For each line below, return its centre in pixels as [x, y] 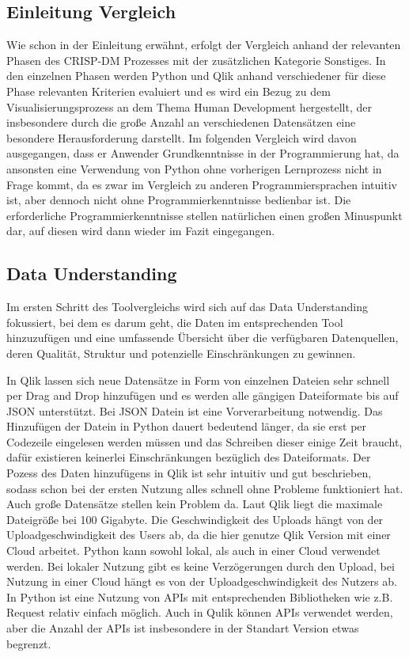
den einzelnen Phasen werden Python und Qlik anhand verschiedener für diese [196, 76]
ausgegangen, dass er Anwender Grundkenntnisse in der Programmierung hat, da [203, 153]
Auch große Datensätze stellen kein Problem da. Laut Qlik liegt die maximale [195, 504]
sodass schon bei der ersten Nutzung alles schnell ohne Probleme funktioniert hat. [205, 488]
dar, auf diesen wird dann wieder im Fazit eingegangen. [141, 231]
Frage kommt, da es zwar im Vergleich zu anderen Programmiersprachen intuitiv [202, 184]
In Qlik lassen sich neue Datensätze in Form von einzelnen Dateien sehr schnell [198, 380]
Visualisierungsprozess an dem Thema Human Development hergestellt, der [189, 106]
